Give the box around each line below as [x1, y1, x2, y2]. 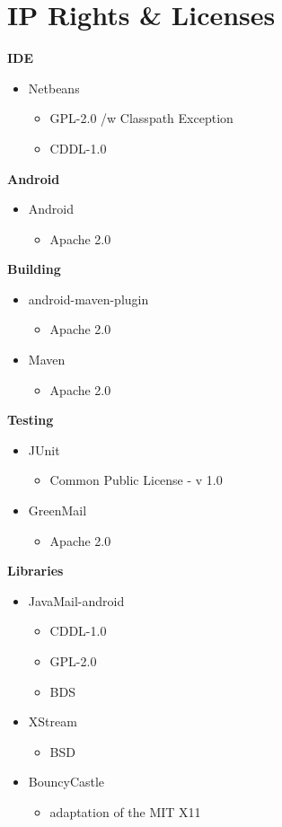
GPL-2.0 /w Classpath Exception [49, 109, 234, 128]
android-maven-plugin [28, 289, 149, 308]
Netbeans [28, 78, 80, 97]
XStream [28, 712, 77, 731]
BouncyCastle [28, 772, 105, 791]
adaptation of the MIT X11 [49, 802, 201, 821]
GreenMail [28, 501, 87, 520]
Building [7, 260, 61, 278]
